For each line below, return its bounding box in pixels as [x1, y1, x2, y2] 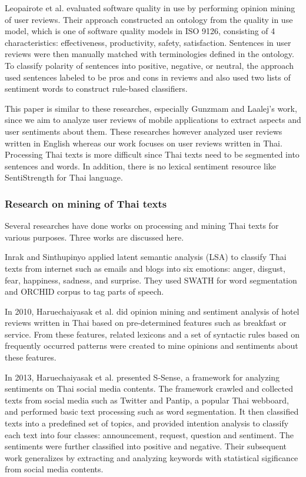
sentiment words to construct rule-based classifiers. [5, 82, 188, 95]
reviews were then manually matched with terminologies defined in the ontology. [5, 48, 294, 60]
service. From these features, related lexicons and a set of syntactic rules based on [5, 328, 300, 340]
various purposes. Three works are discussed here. [5, 231, 184, 243]
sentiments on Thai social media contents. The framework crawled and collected [5, 382, 293, 395]
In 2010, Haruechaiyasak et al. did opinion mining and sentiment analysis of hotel [5, 305, 300, 317]
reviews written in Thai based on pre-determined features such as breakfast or [5, 316, 287, 329]
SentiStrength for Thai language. [5, 171, 123, 184]
